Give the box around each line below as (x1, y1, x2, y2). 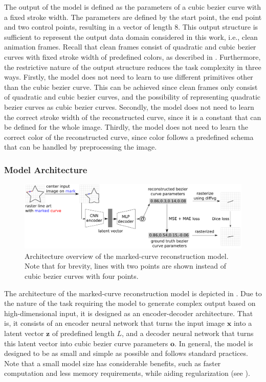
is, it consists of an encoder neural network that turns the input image (4, 318, 225, 328)
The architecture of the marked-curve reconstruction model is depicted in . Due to (4, 288, 262, 298)
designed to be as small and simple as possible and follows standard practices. (4, 348, 248, 359)
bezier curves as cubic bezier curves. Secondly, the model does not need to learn (4, 101, 254, 112)
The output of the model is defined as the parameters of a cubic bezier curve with (4, 2, 261, 12)
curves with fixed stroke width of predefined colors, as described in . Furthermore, (4, 51, 261, 62)
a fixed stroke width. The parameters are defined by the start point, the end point (4, 11, 262, 22)
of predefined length (52, 327, 115, 338)
